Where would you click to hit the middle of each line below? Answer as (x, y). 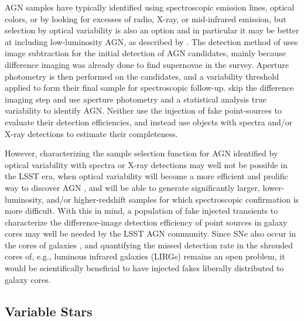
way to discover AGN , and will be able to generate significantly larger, (132, 187)
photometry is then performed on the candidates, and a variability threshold (142, 76)
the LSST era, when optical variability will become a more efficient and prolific (146, 176)
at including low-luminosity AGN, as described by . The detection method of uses (151, 41)
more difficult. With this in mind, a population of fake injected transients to (141, 211)
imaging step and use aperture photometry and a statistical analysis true (136, 99)
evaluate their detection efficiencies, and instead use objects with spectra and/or (149, 122)
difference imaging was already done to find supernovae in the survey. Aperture (147, 64)
